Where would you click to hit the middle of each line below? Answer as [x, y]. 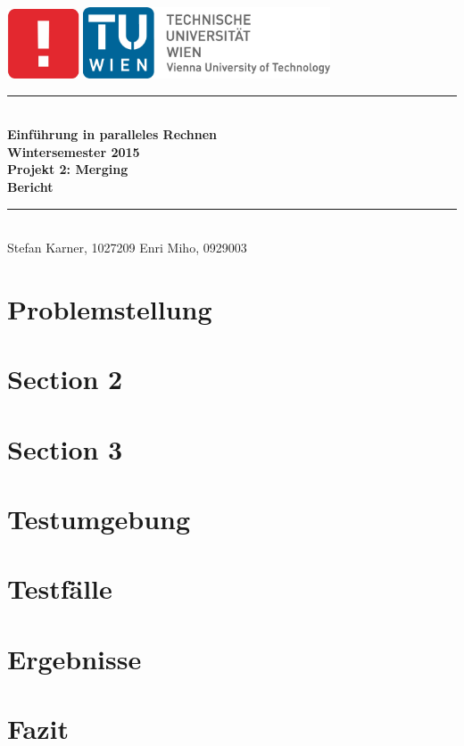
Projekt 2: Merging [68, 169]
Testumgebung [99, 519]
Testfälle [60, 589]
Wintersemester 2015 [74, 151]
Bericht [30, 186]
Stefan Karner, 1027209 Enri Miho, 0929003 [127, 248]
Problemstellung [110, 308]
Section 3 [65, 448]
